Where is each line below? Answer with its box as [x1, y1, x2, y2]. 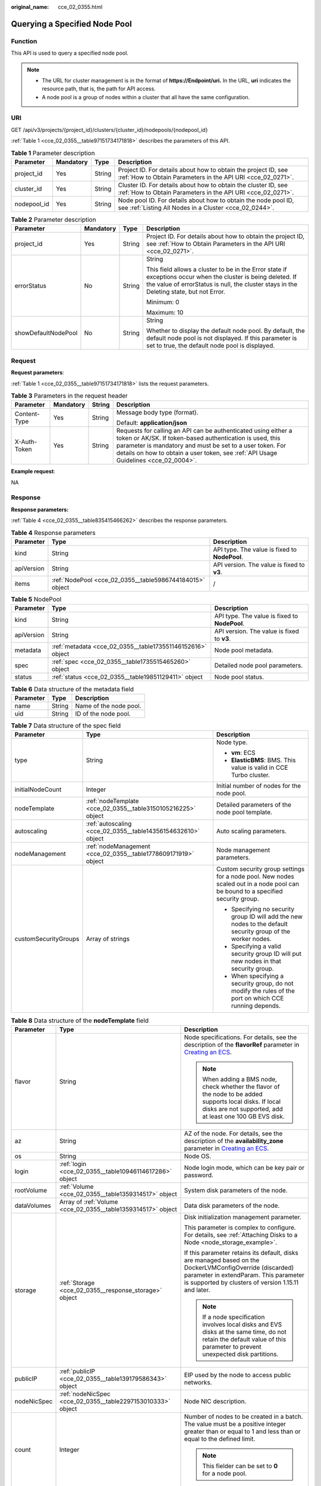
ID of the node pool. [75, 709, 131, 717]
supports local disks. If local [202, 1097, 281, 1106]
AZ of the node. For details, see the [184, 1129, 283, 1138]
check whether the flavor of [202, 1082, 280, 1091]
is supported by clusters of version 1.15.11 [184, 1279, 299, 1287]
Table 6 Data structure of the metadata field [11, 685, 134, 693]
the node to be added [202, 1090, 263, 1098]
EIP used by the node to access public [184, 1371, 291, 1379]
